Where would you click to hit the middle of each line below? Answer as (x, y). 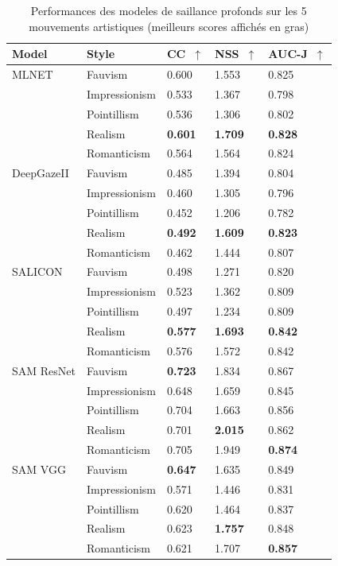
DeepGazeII (41, 173)
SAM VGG (39, 469)
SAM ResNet (44, 370)
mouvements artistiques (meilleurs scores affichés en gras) (169, 26)
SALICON (37, 271)
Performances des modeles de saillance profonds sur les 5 (169, 10)
